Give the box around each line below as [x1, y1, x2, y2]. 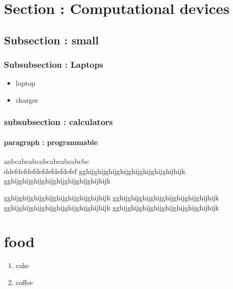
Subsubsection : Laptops [4, 58, 103, 71]
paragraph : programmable [4, 137, 98, 147]
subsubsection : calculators [4, 116, 113, 128]
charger [15, 94, 38, 105]
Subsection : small [4, 32, 99, 47]
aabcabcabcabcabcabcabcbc [4, 156, 89, 166]
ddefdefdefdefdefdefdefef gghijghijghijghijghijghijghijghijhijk [4, 165, 185, 176]
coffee [15, 277, 33, 287]
